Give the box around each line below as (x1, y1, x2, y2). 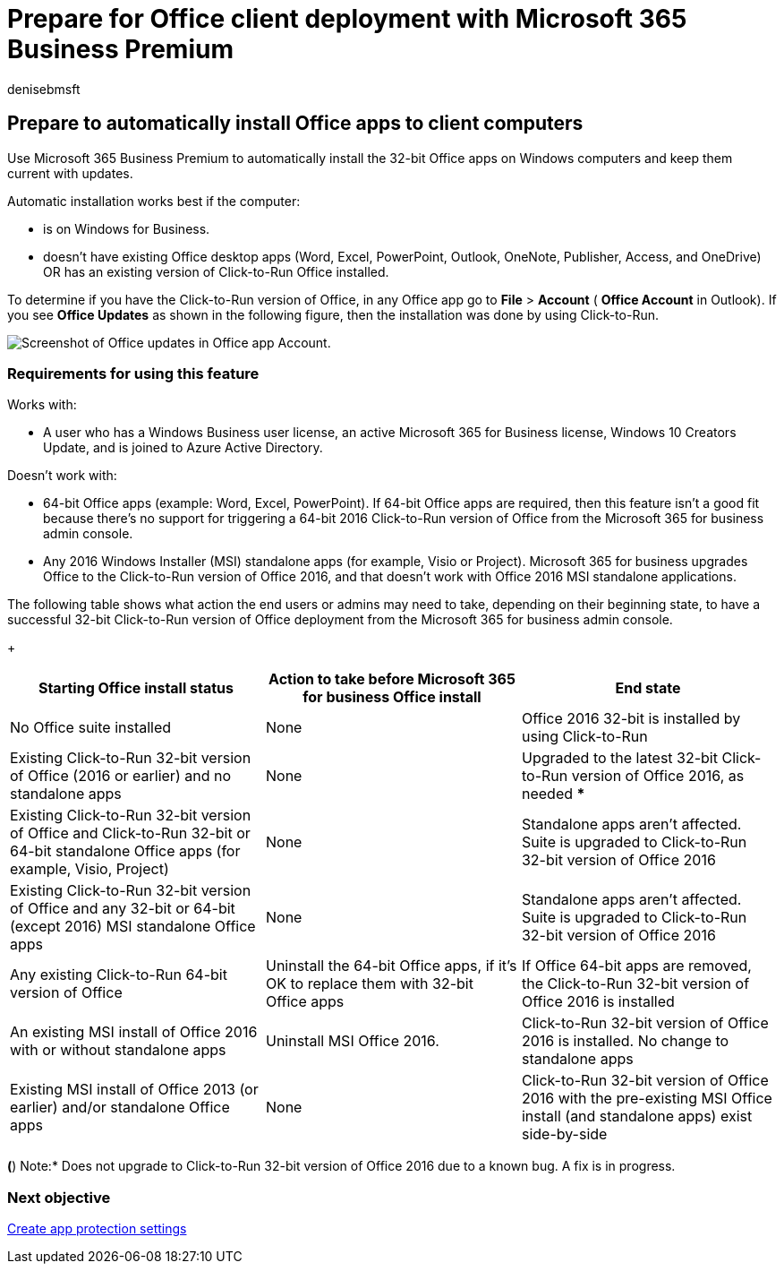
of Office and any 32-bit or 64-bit (10, 899, 235, 918)
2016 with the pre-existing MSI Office (521, 1089, 772, 1108)
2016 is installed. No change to (521, 1032, 729, 1051)
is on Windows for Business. (43, 220, 210, 236)
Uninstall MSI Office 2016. (265, 1032, 439, 1051)
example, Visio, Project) (10, 860, 169, 879)
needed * (521, 785, 585, 803)
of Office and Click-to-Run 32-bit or (10, 824, 251, 843)
